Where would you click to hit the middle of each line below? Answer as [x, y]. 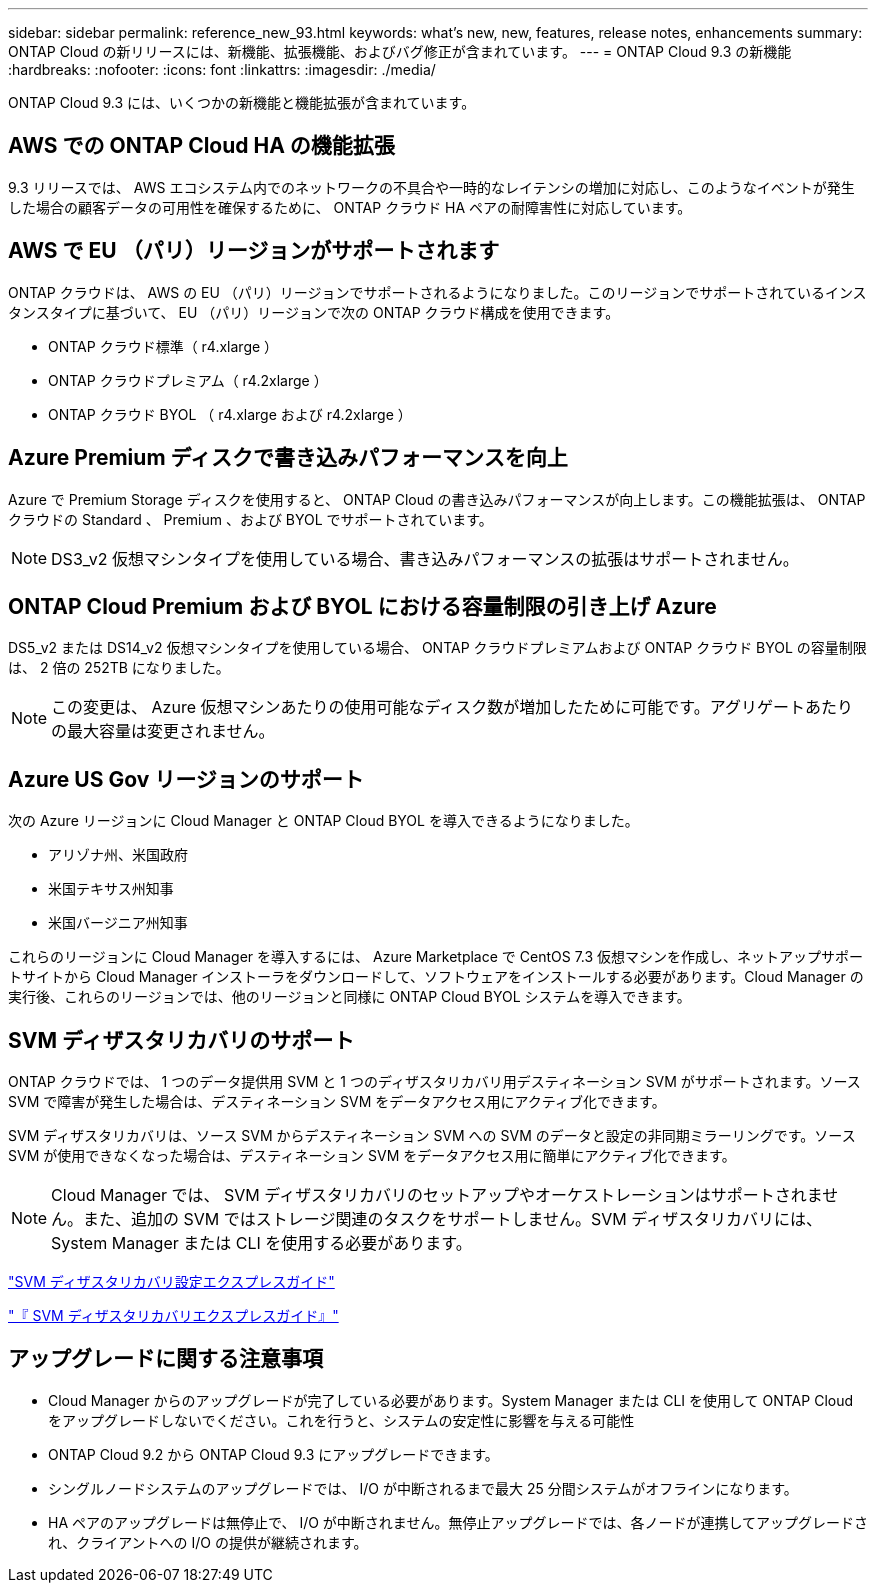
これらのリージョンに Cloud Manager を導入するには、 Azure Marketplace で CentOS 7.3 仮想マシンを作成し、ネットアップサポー [436, 957]
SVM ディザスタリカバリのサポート [181, 1040]
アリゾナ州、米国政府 [118, 855]
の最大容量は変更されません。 [163, 731]
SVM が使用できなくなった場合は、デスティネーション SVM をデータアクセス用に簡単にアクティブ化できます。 [372, 1156]
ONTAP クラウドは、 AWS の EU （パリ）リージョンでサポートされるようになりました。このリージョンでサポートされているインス [437, 292]
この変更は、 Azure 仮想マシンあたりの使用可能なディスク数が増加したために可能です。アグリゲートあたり [452, 707]
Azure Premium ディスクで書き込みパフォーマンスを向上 [288, 458]
